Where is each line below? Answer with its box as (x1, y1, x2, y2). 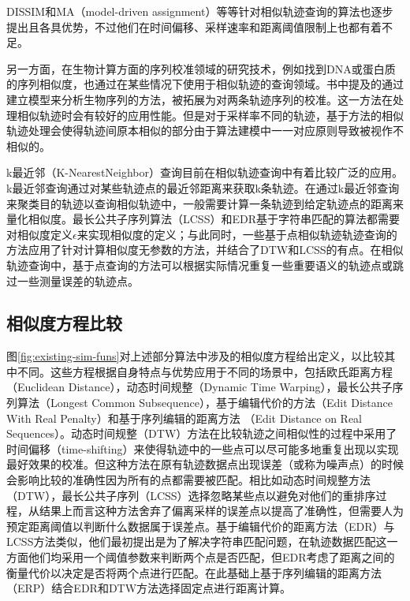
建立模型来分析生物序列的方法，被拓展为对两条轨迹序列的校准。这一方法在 (6, 91, 393, 107)
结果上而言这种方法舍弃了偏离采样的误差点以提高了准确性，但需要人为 (39, 502, 404, 519)
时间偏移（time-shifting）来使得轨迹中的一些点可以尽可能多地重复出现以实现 (6, 440, 399, 457)
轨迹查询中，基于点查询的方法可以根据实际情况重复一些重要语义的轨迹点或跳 (6, 256, 404, 273)
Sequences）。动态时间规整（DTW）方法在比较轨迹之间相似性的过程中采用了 (6, 425, 397, 442)
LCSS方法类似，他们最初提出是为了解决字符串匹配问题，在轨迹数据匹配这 (6, 533, 387, 550)
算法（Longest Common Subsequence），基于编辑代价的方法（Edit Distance (17, 394, 393, 411)
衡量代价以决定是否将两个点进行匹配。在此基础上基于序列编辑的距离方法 (6, 564, 382, 580)
